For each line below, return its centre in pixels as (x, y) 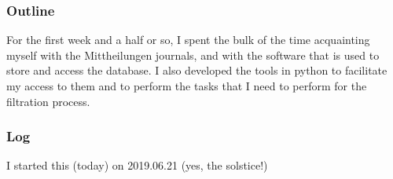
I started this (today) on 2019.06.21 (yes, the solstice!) (137, 165)
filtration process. (48, 101)
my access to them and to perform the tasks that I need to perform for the (187, 86)
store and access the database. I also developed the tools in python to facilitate (197, 70)
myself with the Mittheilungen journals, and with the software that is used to (193, 55)
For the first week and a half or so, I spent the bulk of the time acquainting (188, 40)
